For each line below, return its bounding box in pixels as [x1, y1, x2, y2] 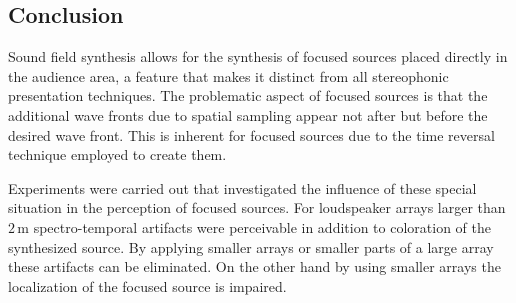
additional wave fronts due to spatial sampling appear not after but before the [8, 104, 488, 125]
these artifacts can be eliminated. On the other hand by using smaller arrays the [8, 256, 501, 277]
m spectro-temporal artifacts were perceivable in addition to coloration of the [17, 216, 491, 237]
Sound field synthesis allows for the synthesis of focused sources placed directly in [8, 46, 508, 67]
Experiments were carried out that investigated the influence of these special [8, 177, 477, 198]
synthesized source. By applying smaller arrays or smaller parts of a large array [8, 236, 494, 257]
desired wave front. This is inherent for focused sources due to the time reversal [8, 124, 495, 145]
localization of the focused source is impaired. [8, 275, 287, 296]
